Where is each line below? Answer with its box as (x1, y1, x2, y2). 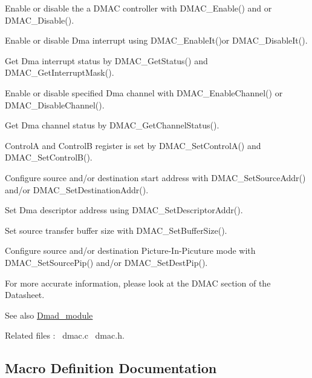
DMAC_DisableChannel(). (5, 98, 105, 111)
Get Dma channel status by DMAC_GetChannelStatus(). (5, 119, 219, 131)
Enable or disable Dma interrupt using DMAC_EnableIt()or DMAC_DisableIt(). (5, 34, 308, 47)
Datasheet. (5, 288, 45, 301)
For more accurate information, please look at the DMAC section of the (5, 276, 271, 289)
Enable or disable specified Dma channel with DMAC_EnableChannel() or (5, 86, 283, 99)
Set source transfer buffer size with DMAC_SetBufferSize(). (5, 224, 227, 236)
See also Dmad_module (5, 308, 93, 321)
